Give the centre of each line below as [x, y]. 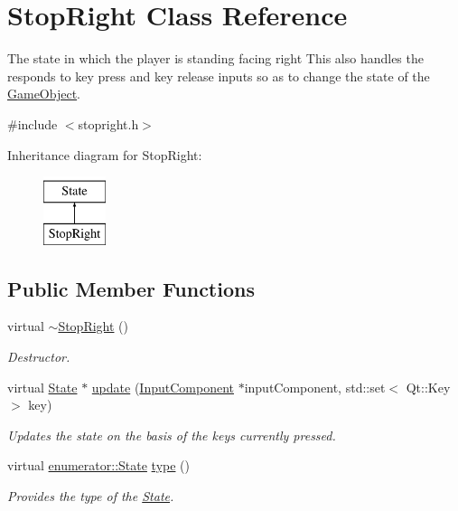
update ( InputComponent [163, 387]
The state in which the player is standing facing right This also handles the [215, 58]
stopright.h [108, 123]
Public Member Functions [131, 288]
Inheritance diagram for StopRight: [105, 154]
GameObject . [44, 94]
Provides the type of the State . [91, 496]
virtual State [42, 387]
